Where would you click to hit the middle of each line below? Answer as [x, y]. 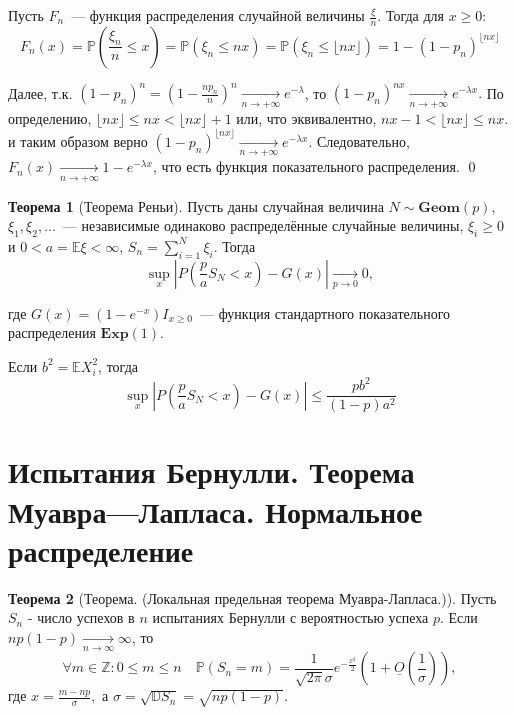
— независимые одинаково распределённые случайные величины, [263, 225]
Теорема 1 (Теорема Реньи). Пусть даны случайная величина [196, 205]
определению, [50, 117]
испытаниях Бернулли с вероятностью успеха [290, 617]
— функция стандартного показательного [325, 312]
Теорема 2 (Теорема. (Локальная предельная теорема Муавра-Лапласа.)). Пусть [252, 597]
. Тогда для [410, 15]
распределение [101, 549]
